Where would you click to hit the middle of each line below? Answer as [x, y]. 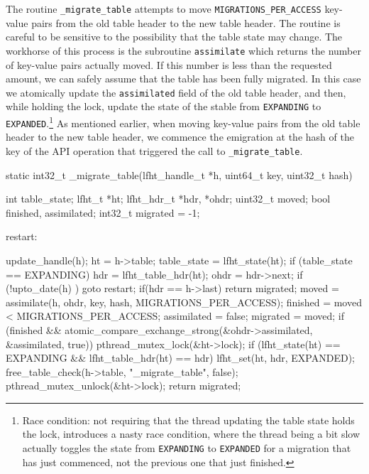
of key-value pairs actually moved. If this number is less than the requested [169, 64]
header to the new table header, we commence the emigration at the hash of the [180, 137]
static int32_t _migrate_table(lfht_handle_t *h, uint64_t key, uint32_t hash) [179, 174]
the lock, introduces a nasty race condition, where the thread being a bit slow [191, 434]
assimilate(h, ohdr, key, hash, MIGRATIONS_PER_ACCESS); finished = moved [184, 302]
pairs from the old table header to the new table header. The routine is [186, 22]
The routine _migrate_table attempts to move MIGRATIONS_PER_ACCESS [164, 9]
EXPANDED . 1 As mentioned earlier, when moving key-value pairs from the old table [183, 122]
